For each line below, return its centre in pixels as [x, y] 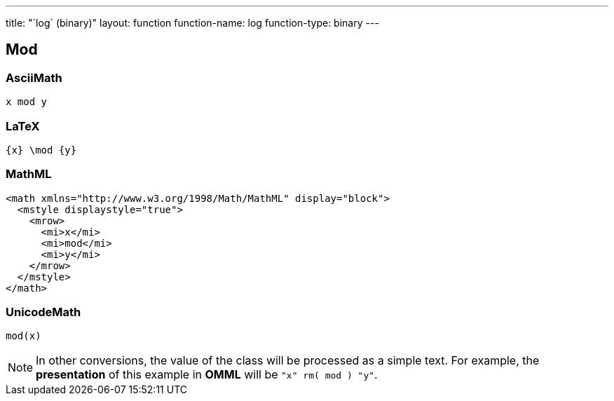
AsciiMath [34, 77]
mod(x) [23, 336]
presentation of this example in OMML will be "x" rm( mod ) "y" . [207, 375]
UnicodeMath [43, 312]
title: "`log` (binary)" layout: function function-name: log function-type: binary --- [192, 23]
